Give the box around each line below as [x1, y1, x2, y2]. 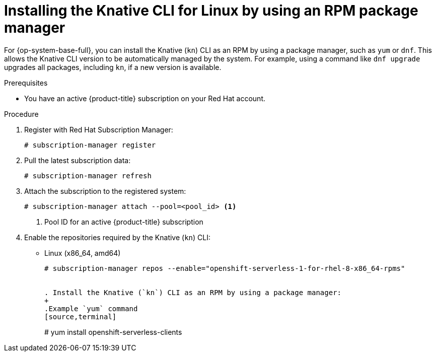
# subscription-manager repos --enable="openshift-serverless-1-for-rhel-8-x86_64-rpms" [44, 264, 405, 272]
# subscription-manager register [24, 140, 156, 149]
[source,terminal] [44, 312, 117, 321]
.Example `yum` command [44, 304, 138, 313]
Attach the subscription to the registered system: [24, 186, 186, 195]
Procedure [4, 109, 39, 118]
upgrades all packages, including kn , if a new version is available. [4, 62, 222, 72]
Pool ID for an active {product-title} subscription [44, 217, 203, 226]
